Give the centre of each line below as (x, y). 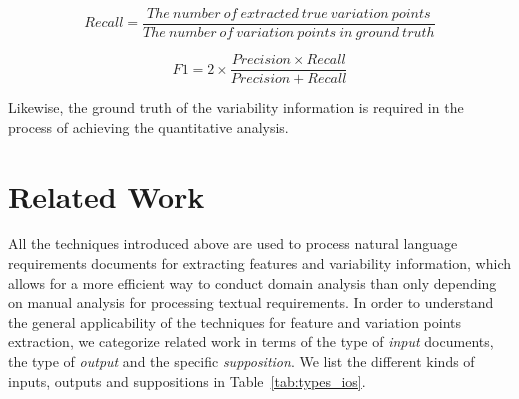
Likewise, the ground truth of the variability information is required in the (236, 107)
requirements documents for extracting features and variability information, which (259, 263)
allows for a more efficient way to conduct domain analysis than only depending (252, 282)
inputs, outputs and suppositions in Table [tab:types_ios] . (187, 380)
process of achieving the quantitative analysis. (148, 126)
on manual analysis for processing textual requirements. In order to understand (251, 302)
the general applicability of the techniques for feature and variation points (235, 321)
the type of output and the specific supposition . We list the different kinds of (241, 361)
